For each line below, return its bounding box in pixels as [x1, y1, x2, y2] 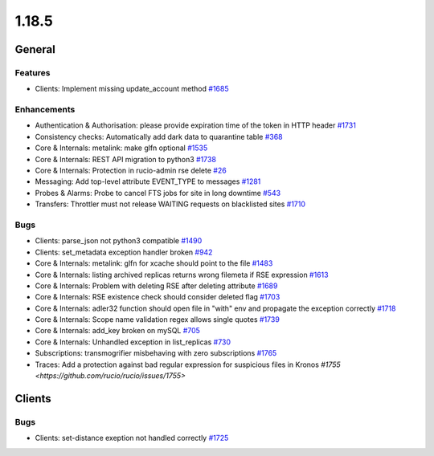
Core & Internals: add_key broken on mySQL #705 [35, 326, 201, 336]
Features [14, 67, 51, 78]
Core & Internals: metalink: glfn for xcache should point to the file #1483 [35, 259, 273, 268]
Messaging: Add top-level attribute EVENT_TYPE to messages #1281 [35, 177, 261, 186]
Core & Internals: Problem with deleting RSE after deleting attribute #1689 [35, 281, 278, 291]
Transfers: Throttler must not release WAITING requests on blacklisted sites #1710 [35, 199, 305, 209]
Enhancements [14, 104, 76, 116]
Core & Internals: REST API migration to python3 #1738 [35, 154, 217, 164]
